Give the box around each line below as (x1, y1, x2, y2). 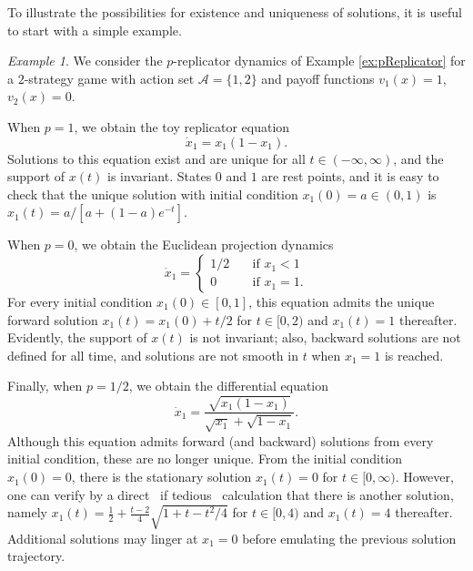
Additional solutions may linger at (7, 528, 198, 547)
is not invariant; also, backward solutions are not (189, 328, 461, 347)
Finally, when (7, 376, 83, 395)
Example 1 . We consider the (7, 51, 163, 70)
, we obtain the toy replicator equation (74, 117, 290, 136)
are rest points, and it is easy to (261, 167, 439, 186)
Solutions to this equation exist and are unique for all (7, 148, 306, 168)
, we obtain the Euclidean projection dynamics (74, 235, 334, 254)
